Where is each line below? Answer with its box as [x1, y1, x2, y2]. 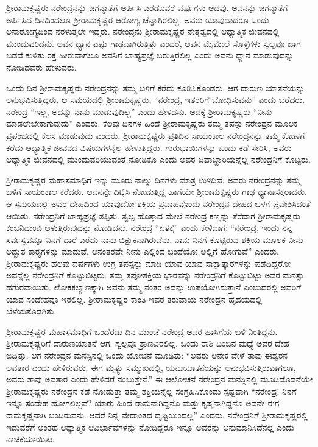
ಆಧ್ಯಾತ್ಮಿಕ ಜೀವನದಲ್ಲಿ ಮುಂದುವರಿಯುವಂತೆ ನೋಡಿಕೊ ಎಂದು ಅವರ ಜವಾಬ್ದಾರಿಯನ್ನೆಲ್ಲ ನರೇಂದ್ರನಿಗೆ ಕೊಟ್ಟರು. [6, 153, 311, 166]
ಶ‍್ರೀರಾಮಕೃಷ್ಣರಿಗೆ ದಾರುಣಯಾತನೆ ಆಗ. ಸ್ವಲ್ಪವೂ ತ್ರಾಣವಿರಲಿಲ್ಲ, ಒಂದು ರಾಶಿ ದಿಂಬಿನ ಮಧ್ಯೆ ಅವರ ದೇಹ [6, 337, 289, 350]
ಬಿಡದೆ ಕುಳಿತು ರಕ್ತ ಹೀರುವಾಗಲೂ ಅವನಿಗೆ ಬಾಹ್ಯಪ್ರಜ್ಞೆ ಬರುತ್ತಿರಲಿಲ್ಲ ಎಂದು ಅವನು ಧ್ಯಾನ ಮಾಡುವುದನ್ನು [6, 49, 294, 62]
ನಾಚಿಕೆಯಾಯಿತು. [6, 432, 55, 445]
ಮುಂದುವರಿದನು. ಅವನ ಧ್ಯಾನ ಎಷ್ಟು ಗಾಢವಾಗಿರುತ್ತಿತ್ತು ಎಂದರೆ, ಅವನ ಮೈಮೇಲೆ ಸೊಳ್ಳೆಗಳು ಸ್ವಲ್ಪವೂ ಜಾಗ [6, 37, 301, 49]
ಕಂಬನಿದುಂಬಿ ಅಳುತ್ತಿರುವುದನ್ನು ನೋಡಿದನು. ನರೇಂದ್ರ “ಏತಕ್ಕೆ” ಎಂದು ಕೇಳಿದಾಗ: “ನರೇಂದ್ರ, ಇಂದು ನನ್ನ [6, 221, 293, 234]
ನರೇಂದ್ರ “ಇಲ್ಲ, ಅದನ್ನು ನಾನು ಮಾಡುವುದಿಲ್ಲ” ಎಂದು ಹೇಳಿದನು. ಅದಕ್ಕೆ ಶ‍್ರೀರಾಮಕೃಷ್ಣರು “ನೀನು [6, 105, 272, 118]
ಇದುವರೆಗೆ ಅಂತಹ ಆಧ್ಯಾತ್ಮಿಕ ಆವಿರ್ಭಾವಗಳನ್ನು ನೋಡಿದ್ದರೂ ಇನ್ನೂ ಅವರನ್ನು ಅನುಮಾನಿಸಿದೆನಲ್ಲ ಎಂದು [6, 420, 294, 433]
